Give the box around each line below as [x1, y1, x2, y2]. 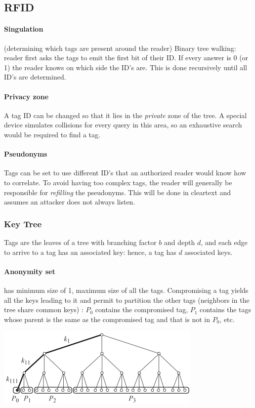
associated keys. [184, 246, 233, 257]
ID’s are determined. [4, 72, 66, 82]
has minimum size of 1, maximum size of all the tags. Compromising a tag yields [4, 285, 249, 295]
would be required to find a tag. [4, 129, 100, 139]
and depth [164, 237, 195, 247]
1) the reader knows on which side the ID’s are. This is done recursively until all [4, 62, 247, 72]
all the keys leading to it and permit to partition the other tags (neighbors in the [4, 294, 250, 305]
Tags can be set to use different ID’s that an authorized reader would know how [4, 167, 246, 178]
